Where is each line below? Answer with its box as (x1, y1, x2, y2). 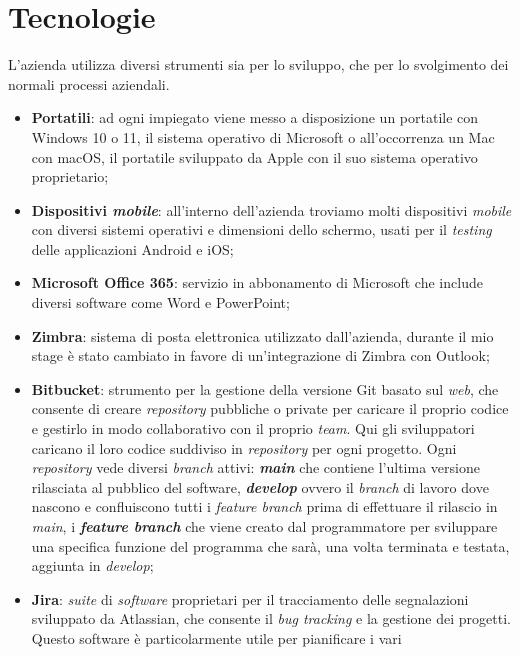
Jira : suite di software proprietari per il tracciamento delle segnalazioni (31, 588, 469, 609)
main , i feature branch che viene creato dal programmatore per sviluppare (31, 516, 498, 536)
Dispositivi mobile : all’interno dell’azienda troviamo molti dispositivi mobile (31, 199, 512, 220)
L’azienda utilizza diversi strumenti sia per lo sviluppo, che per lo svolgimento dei (8, 54, 509, 75)
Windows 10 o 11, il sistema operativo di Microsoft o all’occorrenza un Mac (31, 126, 495, 147)
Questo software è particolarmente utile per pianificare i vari (31, 627, 402, 648)
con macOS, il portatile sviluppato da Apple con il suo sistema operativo (31, 146, 478, 167)
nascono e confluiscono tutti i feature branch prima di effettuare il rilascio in (31, 496, 498, 517)
